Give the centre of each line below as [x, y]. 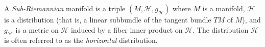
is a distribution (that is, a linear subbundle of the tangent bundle [108, 19]
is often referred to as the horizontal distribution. [81, 40]
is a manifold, [224, 8]
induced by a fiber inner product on [127, 29]
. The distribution [221, 29]
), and [251, 19]
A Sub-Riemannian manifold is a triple [65, 8]
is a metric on [37, 29]
